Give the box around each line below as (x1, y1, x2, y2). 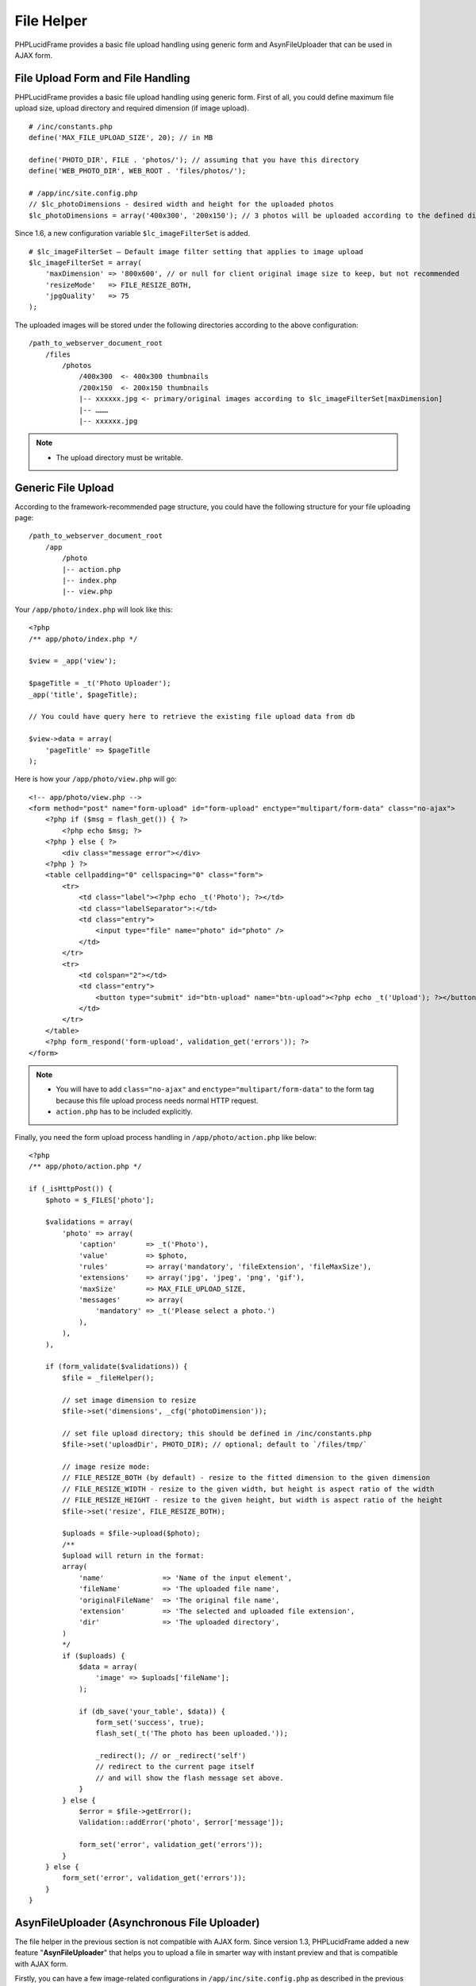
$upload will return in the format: (62, 1551, 205, 1560)
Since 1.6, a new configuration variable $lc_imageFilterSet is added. (14, 229, 251, 238)
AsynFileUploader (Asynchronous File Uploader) (14, 1915, 260, 1930)
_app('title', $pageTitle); (29, 690, 138, 699)
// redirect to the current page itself (95, 1762, 255, 1772)
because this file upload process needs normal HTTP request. (56, 1095, 259, 1105)
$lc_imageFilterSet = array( (29, 258, 142, 267)
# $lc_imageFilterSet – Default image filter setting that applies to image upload (29, 247, 364, 256)
